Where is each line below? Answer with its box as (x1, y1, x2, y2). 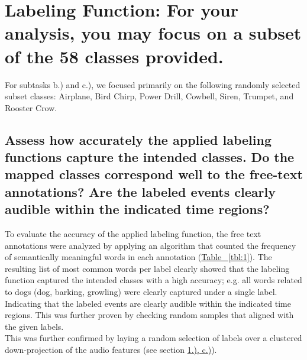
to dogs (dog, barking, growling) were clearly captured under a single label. (5, 286, 277, 298)
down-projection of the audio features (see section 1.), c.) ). (5, 343, 217, 355)
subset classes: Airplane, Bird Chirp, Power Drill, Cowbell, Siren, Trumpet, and (5, 90, 294, 102)
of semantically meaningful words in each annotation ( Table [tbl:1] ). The (5, 251, 272, 263)
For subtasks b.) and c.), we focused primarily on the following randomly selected (5, 78, 300, 90)
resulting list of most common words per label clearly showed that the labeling (5, 262, 290, 274)
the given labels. (5, 320, 64, 332)
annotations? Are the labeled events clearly (5, 182, 276, 200)
